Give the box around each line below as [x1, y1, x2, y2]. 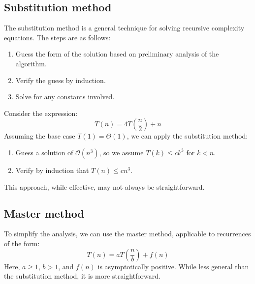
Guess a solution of [15, 147, 73, 157]
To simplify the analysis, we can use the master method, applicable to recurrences [4, 228, 251, 239]
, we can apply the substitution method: [127, 131, 248, 141]
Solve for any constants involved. [15, 91, 115, 102]
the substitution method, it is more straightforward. [4, 271, 160, 281]
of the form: [4, 238, 40, 248]
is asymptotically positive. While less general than [97, 261, 249, 271]
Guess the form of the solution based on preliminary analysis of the [15, 49, 219, 59]
